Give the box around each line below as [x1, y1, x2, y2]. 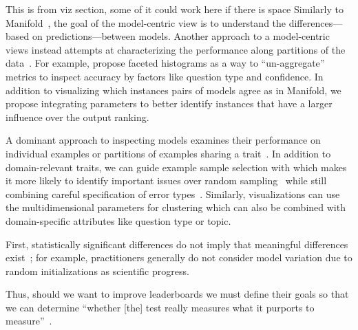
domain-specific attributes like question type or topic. [6, 213, 231, 228]
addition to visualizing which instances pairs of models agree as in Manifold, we [6, 82, 341, 97]
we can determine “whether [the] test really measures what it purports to [6, 300, 315, 314]
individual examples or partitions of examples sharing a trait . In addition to [6, 146, 331, 160]
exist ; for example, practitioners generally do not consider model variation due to [6, 250, 352, 265]
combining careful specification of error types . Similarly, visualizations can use [6, 186, 340, 201]
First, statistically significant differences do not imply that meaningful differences [6, 236, 348, 251]
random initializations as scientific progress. [6, 263, 189, 278]
